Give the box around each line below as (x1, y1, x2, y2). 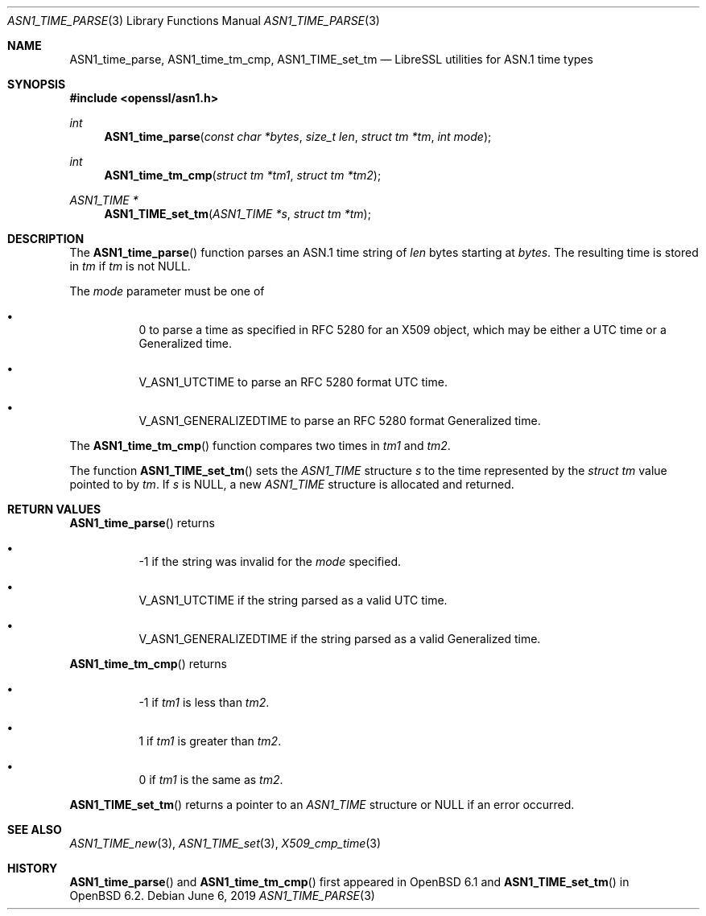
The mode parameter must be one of (69, 284, 265, 298)
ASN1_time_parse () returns (69, 516, 215, 530)
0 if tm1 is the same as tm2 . (138, 773, 283, 786)
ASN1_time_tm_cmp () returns (69, 657, 227, 670)
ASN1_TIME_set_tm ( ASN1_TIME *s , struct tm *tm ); (104, 207, 371, 221)
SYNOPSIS (7, 77, 66, 91)
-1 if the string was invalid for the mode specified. (138, 555, 401, 568)
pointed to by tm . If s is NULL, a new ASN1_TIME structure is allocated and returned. (69, 477, 514, 491)
